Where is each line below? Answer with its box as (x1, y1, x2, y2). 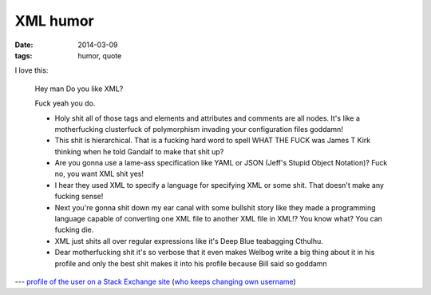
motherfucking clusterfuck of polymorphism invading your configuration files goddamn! (54, 124, 343, 134)
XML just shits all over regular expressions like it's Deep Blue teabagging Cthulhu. (54, 236, 323, 245)
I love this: (14, 66, 49, 75)
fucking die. (54, 225, 94, 235)
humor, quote (77, 50, 122, 60)
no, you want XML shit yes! (54, 169, 144, 179)
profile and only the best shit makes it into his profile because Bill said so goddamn (54, 258, 327, 268)
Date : (14, 40, 34, 50)
